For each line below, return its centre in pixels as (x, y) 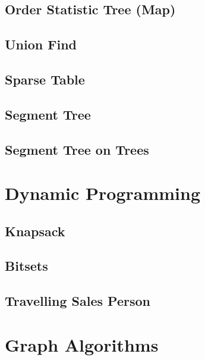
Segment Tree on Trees (77, 149)
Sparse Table (45, 79)
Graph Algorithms (82, 344)
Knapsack (35, 231)
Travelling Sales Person (78, 301)
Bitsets (26, 266)
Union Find (41, 44)
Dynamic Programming (103, 193)
